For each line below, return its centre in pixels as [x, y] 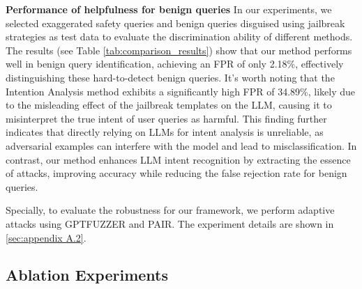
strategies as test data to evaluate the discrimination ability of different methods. [179, 37]
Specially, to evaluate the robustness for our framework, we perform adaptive [170, 210]
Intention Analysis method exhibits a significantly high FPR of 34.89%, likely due [181, 91]
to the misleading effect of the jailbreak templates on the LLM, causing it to [169, 105]
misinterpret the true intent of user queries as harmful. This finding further [166, 118]
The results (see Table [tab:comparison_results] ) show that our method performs [179, 50]
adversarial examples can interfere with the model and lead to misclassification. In [181, 145]
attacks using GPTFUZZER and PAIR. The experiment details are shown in [170, 223]
